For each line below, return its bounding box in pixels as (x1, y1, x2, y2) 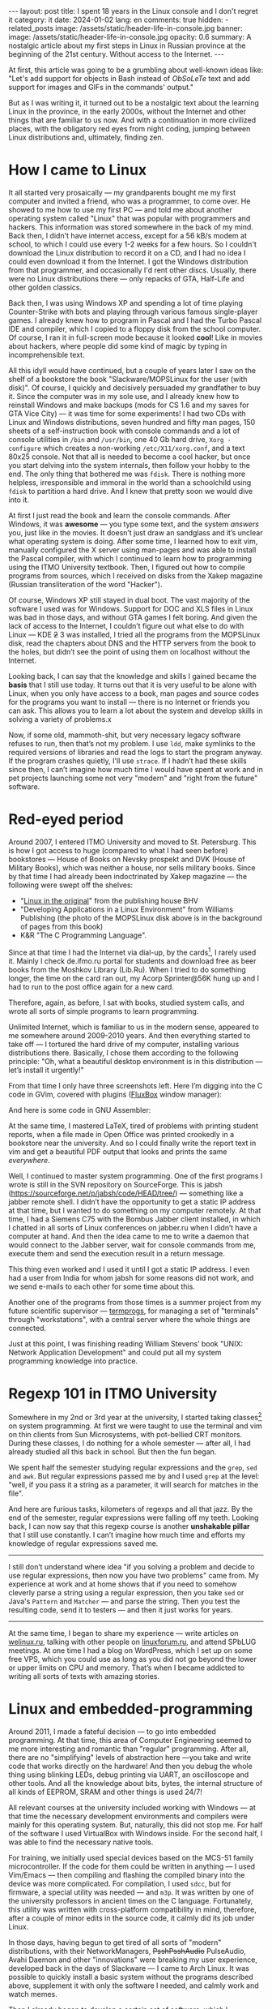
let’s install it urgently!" (8, 1065, 85, 1075)
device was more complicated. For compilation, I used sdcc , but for (8, 1879, 232, 1889)
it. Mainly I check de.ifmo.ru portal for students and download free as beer (8, 955, 257, 966)
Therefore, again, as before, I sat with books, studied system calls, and (8, 998, 244, 1007)
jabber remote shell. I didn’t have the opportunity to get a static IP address (8, 1196, 256, 1206)
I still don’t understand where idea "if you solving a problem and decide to (8, 1562, 255, 1572)
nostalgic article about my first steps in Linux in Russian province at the (8, 41, 246, 50)
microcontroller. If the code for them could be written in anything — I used (8, 1861, 256, 1871)
